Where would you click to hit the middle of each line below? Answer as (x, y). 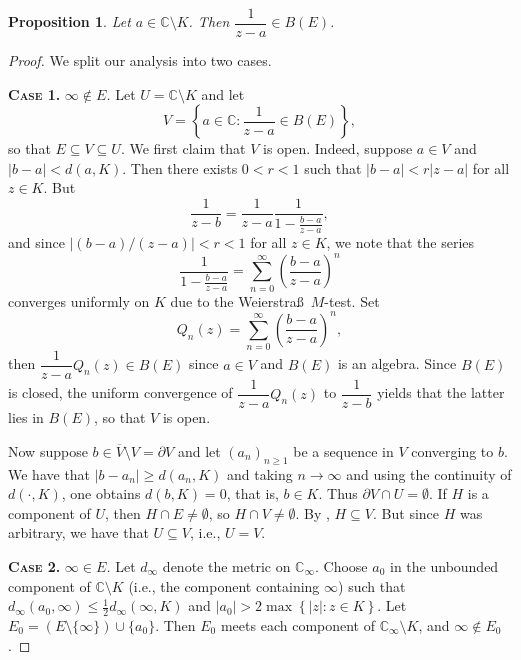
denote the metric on (226, 566)
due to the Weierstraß (237, 300)
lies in (26, 417)
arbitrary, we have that (78, 532)
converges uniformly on (79, 300)
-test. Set (352, 300)
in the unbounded (444, 566)
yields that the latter (441, 392)
